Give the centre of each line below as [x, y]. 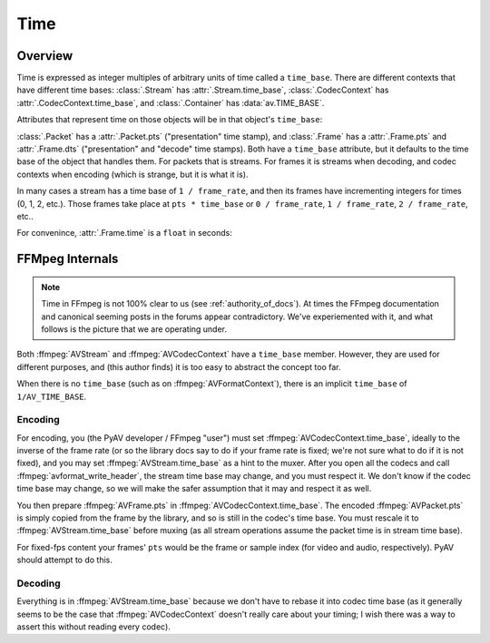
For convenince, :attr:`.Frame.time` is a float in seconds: [125, 233]
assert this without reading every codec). [94, 627]
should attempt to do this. [64, 560]
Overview [45, 56]
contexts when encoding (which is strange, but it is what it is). [132, 174]
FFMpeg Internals [68, 259]
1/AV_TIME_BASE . [52, 396]
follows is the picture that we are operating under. [134, 329]
